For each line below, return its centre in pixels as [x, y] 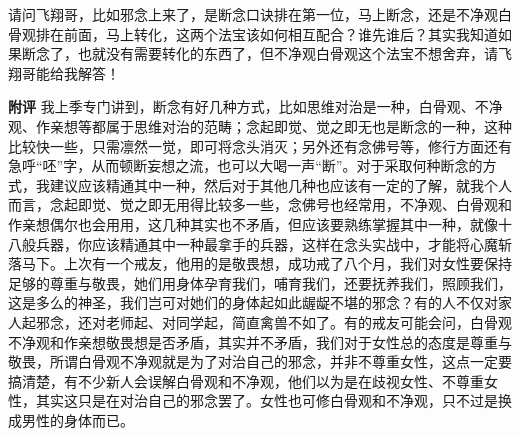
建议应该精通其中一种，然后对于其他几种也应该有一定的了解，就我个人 [280, 184]
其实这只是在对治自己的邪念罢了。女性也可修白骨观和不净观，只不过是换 [273, 400]
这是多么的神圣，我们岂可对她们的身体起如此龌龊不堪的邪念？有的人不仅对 [253, 302]
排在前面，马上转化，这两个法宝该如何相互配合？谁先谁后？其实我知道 [266, 33]
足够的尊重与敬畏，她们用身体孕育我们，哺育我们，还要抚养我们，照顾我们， [260, 282]
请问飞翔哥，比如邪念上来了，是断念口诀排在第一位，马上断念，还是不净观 [253, 14]
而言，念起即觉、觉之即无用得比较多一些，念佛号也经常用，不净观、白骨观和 [260, 204]
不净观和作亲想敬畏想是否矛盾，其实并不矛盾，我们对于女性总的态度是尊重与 [260, 341]
